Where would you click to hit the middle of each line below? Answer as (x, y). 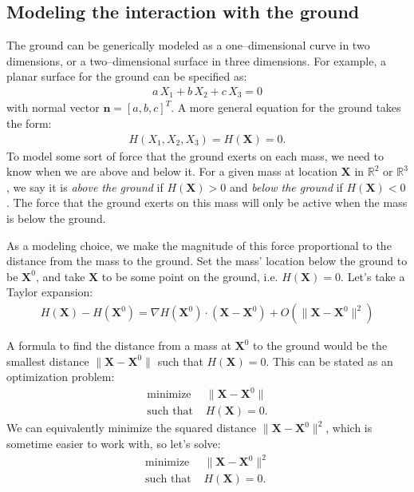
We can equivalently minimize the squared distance (132, 428)
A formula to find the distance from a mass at (119, 345)
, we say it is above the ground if (85, 186)
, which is (349, 428)
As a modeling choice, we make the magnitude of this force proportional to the (199, 245)
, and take (60, 276)
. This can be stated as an (329, 361)
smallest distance (48, 361)
